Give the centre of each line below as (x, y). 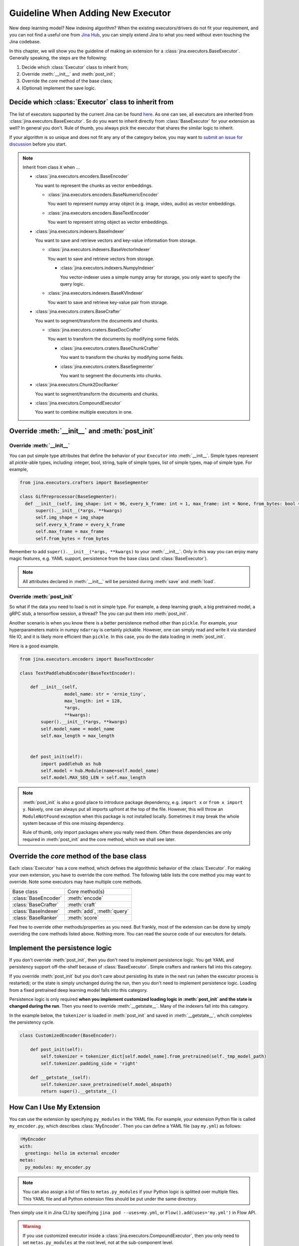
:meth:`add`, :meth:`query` (98, 911)
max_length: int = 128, (93, 701)
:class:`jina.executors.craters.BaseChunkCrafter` (110, 348)
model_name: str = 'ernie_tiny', (105, 694)
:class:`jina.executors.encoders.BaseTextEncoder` (99, 213)
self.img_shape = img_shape (70, 518)
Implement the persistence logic (61, 948)
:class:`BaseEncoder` (37, 898)
